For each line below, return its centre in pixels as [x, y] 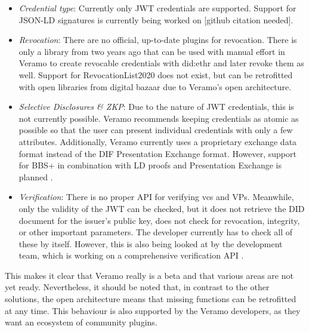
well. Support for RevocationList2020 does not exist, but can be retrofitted [156, 74]
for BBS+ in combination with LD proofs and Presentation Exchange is [150, 165]
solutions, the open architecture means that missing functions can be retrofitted [151, 299]
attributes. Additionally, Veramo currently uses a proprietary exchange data [158, 141]
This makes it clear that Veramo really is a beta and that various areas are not [149, 275]
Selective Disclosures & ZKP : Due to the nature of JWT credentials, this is [156, 107]
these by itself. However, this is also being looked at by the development [151, 243]
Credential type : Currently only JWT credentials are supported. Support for [157, 8]
